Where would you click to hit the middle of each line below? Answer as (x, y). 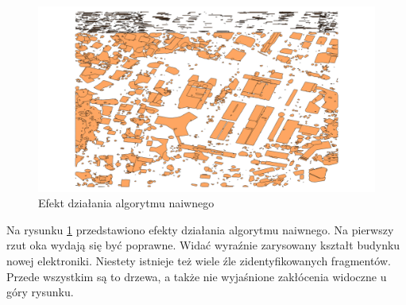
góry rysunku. (40, 292)
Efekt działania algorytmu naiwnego (126, 203)
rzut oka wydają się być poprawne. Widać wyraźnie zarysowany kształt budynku (203, 245)
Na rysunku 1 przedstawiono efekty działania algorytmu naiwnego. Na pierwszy (200, 229)
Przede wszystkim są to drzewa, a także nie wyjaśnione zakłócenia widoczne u (197, 276)
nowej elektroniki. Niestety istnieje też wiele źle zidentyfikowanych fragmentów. (199, 260)
